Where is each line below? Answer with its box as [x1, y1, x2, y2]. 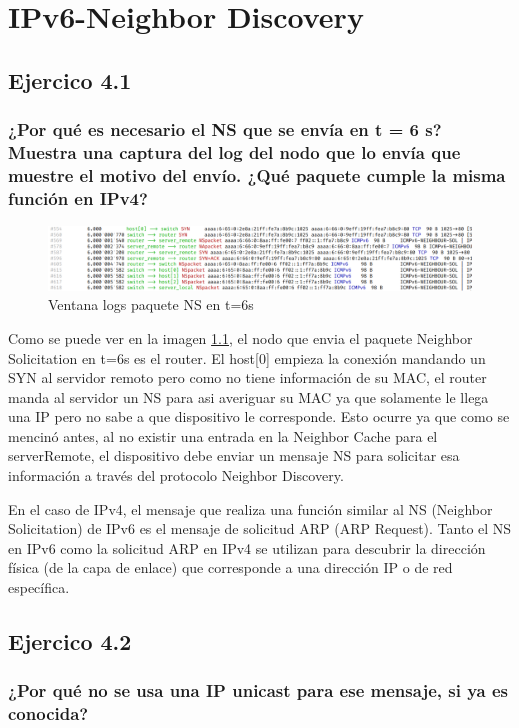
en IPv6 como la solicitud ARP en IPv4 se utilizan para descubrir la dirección [8, 537, 486, 558]
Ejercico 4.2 [8, 626, 132, 657]
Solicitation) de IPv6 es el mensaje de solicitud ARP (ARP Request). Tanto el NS [8, 518, 512, 539]
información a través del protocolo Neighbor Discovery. [8, 465, 344, 486]
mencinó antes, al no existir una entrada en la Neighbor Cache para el [8, 425, 438, 446]
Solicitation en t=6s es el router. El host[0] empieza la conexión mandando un [8, 347, 486, 368]
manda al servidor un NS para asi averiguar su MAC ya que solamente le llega [8, 386, 489, 407]
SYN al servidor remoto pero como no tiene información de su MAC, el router [8, 367, 487, 388]
